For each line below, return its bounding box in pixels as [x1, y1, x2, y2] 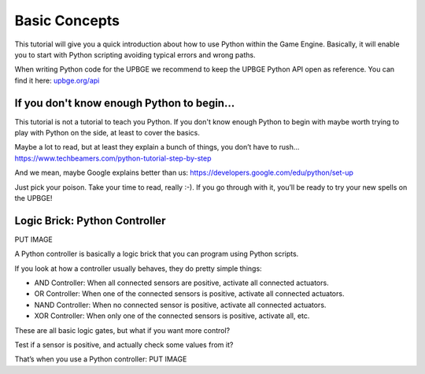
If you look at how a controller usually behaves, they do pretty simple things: [14, 264, 263, 273]
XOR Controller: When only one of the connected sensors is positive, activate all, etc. [34, 311, 310, 320]
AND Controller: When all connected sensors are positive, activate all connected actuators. [34, 278, 330, 287]
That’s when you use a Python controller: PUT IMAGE [14, 354, 187, 364]
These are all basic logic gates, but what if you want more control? [14, 325, 231, 335]
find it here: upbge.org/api [14, 76, 100, 85]
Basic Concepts [14, 12, 120, 29]
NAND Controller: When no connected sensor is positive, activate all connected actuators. [34, 300, 327, 309]
